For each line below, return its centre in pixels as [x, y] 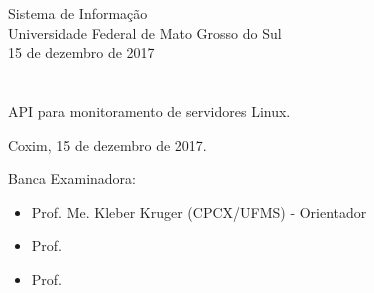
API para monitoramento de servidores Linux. [149, 110]
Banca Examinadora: [72, 178]
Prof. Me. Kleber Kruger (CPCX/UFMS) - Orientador [199, 211]
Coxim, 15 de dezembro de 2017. [107, 144]
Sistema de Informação [78, 13]
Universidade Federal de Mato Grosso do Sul [145, 32]
